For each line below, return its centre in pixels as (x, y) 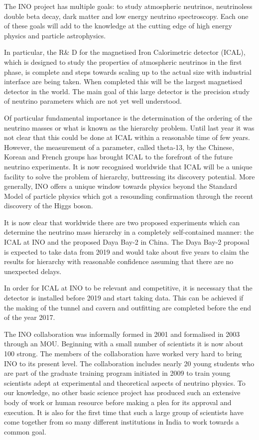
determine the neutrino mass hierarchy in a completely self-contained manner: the (129, 232)
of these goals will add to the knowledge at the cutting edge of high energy (118, 26)
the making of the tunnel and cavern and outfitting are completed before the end (128, 307)
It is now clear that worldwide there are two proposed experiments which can (122, 222)
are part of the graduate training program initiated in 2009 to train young (117, 373)
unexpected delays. (33, 271)
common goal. (25, 431)
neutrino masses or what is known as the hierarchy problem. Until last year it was (129, 127)
